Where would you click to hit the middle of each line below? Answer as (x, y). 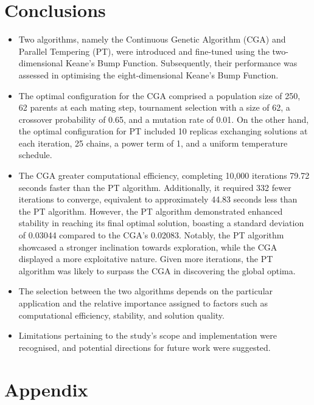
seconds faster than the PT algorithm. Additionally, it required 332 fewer (155, 187)
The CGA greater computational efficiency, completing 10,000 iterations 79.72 (164, 175)
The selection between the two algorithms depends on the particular (146, 291)
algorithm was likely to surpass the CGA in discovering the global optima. (157, 270)
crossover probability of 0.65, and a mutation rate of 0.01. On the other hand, (164, 119)
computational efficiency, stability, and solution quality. (121, 315)
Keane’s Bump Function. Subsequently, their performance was (181, 63)
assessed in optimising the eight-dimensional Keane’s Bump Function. (148, 74)
